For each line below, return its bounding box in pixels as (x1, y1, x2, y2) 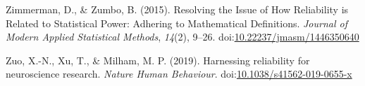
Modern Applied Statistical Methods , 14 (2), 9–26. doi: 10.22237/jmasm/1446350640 (6, 29, 359, 44)
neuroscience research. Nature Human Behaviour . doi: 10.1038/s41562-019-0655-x (6, 66, 352, 81)
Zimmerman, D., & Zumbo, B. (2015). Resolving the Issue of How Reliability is (6, 2, 349, 16)
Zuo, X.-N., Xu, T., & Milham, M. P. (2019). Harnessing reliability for (6, 52, 310, 67)
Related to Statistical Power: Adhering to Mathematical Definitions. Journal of (6, 15, 347, 30)
